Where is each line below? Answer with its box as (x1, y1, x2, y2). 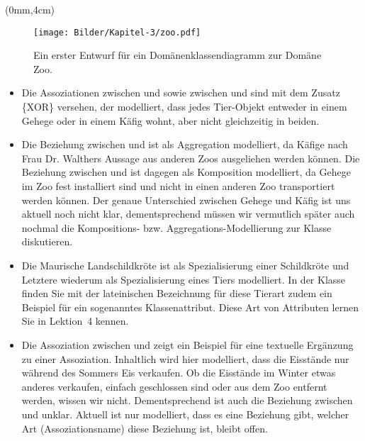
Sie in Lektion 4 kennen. (21, 313, 129, 328)
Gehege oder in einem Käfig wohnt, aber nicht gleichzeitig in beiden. (21, 113, 320, 128)
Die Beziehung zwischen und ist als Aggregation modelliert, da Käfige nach (21, 137, 348, 152)
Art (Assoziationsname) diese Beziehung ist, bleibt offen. (21, 420, 268, 435)
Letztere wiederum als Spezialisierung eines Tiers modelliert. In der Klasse (21, 272, 346, 286)
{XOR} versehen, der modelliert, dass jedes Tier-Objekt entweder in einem (21, 99, 347, 114)
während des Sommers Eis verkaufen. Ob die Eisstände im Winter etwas (21, 365, 336, 380)
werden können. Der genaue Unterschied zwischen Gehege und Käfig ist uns (21, 192, 351, 207)
